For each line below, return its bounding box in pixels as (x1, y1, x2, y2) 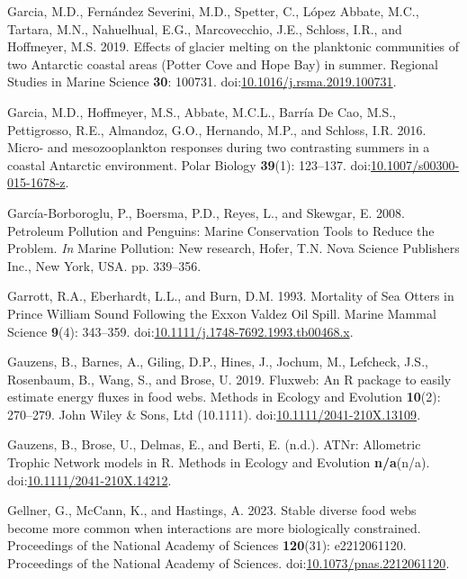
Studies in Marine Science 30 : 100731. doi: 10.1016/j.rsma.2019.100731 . (7, 72, 397, 91)
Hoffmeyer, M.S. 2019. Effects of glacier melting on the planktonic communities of (7, 37, 460, 56)
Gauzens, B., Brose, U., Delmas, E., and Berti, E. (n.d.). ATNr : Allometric (7, 435, 421, 454)
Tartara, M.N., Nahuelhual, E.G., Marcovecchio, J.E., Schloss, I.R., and (7, 19, 402, 38)
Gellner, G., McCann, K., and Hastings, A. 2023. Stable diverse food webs (7, 501, 417, 520)
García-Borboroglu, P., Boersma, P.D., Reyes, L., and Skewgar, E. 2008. (7, 203, 405, 222)
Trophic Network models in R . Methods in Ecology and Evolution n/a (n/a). (7, 453, 430, 472)
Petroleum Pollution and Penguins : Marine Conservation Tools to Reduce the (7, 221, 435, 240)
